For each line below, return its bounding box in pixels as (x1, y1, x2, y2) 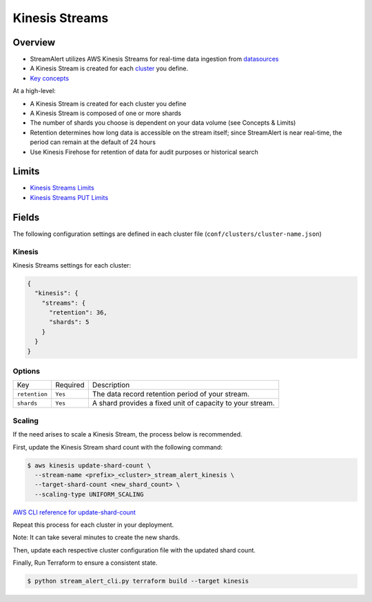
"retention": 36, (49, 309, 108, 317)
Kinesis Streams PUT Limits (30, 193, 109, 201)
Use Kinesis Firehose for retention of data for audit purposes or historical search (30, 148, 258, 156)
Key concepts (30, 74, 69, 82)
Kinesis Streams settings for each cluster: (12, 261, 131, 269)
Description (92, 380, 130, 390)
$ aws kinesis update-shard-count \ (27, 461, 152, 469)
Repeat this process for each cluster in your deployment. (12, 521, 174, 529)
